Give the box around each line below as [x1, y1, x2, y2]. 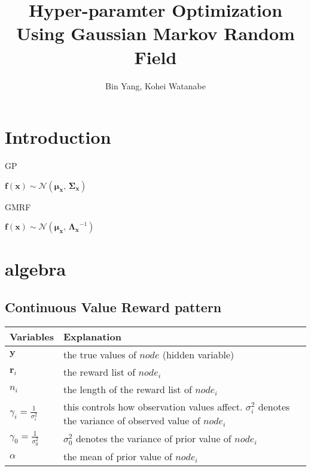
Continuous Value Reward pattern [5, 297, 222, 316]
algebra [5, 256, 66, 281]
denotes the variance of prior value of [75, 431, 231, 445]
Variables [10, 329, 54, 343]
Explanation [63, 329, 121, 343]
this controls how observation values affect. [63, 399, 243, 413]
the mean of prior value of [63, 449, 172, 463]
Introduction [5, 125, 111, 149]
